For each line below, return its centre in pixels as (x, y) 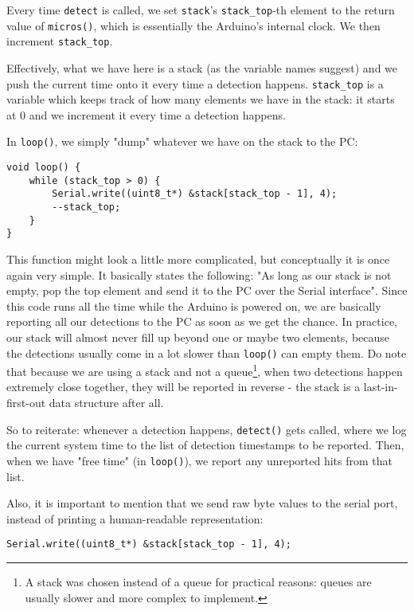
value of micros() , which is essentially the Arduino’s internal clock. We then (193, 25)
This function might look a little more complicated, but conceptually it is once (198, 259)
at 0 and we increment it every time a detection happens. (146, 114)
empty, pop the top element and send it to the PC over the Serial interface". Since (207, 290)
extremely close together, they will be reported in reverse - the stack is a (184, 387)
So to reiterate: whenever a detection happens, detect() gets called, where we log (207, 429)
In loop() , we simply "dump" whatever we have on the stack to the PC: (182, 141)
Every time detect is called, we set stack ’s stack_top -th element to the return (201, 10)
